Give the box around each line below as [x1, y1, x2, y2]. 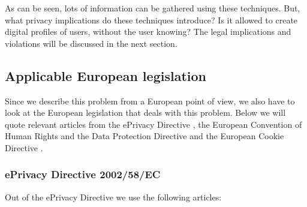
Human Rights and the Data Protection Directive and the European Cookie [5, 130, 284, 142]
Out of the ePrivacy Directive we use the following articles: [5, 190, 222, 203]
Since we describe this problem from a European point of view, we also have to [5, 94, 295, 107]
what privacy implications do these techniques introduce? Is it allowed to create [5, 13, 298, 26]
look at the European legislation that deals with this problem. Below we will [5, 106, 286, 119]
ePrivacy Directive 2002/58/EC [5, 167, 161, 182]
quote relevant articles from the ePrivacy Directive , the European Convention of [5, 118, 302, 130]
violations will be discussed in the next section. [5, 37, 177, 49]
